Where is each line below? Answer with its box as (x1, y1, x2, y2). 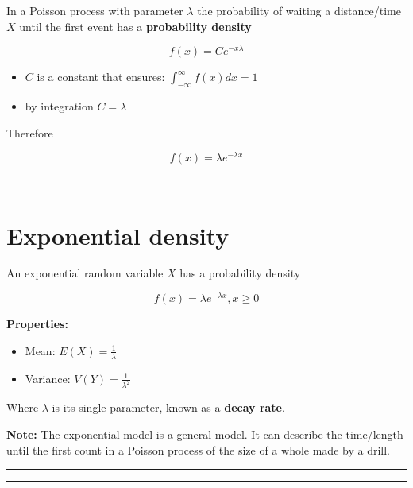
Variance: (25, 370, 71, 386)
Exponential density (6, 219, 230, 251)
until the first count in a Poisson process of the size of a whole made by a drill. (6, 441, 390, 458)
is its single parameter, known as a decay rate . (52, 399, 285, 416)
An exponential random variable (6, 265, 164, 281)
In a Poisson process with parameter (6, 2, 183, 18)
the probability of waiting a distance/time (197, 2, 401, 18)
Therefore (6, 124, 53, 141)
